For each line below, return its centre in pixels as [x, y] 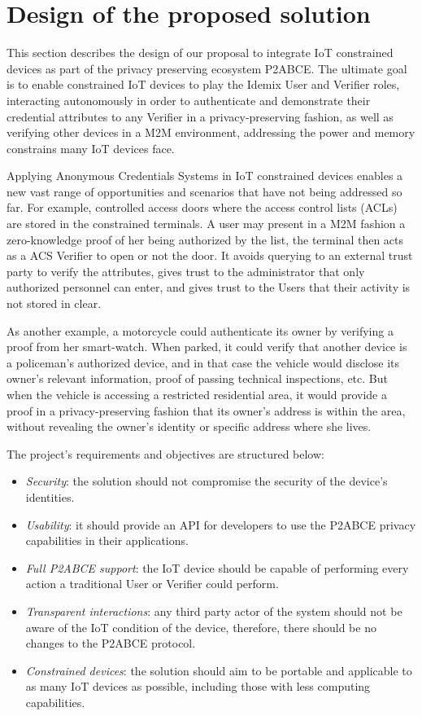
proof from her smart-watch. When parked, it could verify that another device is [207, 347]
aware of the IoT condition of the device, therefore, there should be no [201, 627]
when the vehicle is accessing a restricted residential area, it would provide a [197, 394]
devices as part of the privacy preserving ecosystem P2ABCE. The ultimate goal [207, 68]
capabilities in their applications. [107, 540]
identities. [50, 496]
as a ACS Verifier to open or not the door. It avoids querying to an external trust [210, 255]
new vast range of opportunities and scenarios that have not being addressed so [204, 191]
